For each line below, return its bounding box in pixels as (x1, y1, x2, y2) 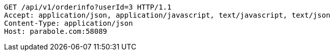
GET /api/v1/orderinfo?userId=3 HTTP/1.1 (4, 3, 172, 11)
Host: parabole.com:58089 (4, 27, 107, 35)
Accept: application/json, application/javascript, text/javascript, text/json (4, 11, 330, 19)
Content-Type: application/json (4, 19, 133, 27)
